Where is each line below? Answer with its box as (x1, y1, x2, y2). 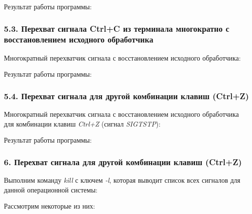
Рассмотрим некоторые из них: (4, 201, 95, 211)
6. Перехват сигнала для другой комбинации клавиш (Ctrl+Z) (4, 155, 242, 168)
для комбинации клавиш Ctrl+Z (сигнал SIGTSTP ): (4, 118, 161, 128)
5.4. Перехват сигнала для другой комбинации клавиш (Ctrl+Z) (4, 89, 249, 102)
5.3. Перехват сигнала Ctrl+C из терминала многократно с (4, 22, 230, 34)
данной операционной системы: (4, 184, 97, 194)
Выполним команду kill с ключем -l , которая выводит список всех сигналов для (4, 175, 241, 185)
